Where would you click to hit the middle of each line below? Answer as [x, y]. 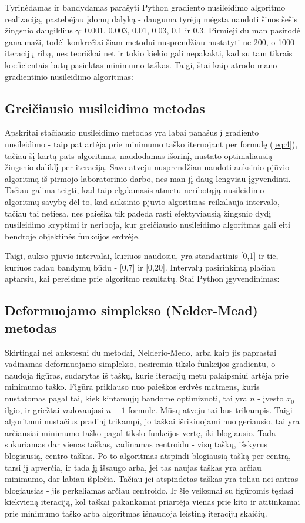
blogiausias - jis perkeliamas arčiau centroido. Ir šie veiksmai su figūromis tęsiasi [149, 490]
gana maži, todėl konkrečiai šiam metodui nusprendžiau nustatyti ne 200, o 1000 [150, 41]
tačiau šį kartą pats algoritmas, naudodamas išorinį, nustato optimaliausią [139, 155]
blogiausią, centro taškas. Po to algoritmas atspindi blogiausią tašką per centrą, [148, 456]
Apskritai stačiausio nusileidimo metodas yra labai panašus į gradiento [132, 132]
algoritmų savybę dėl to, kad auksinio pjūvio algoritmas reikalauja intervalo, [142, 201]
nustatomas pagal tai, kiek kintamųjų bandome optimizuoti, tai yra [126, 398]
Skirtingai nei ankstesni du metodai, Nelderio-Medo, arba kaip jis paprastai [141, 352]
